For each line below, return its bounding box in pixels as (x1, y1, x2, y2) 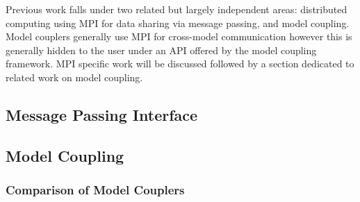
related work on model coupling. (6, 69, 143, 84)
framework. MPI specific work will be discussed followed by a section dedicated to (6, 56, 354, 71)
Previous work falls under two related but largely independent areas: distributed (6, 2, 347, 16)
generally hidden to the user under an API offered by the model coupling (6, 42, 317, 57)
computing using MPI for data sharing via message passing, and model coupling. (6, 15, 350, 30)
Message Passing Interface (6, 103, 198, 125)
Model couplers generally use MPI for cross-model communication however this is (6, 29, 352, 44)
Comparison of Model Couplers (6, 181, 185, 199)
